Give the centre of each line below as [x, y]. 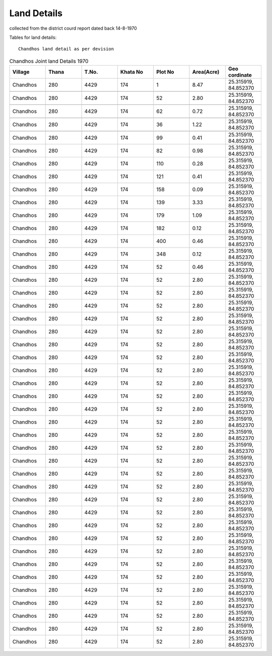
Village [21, 72]
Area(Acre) [206, 72]
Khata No [132, 72]
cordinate [240, 75]
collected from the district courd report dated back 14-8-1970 [73, 28]
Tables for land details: [33, 37]
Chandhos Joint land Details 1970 [49, 61]
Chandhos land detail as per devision [66, 49]
